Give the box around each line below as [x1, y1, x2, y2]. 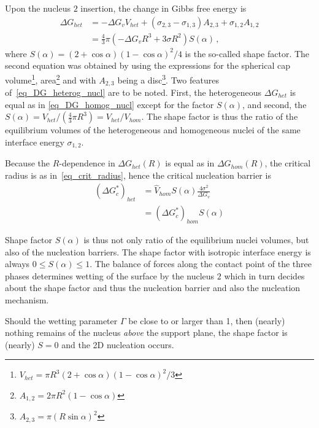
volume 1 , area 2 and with [5, 71, 96, 86]
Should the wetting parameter [5, 314, 118, 327]
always [5, 257, 30, 270]
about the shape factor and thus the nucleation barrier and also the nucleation [5, 281, 301, 294]
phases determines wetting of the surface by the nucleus [5, 269, 215, 282]
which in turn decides [224, 269, 305, 282]
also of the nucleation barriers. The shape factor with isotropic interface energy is [5, 245, 311, 258]
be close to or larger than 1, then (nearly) [128, 314, 285, 327]
